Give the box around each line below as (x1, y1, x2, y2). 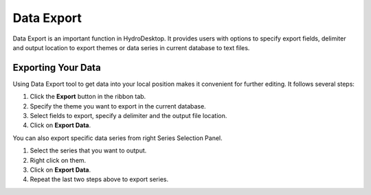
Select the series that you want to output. (30, 146, 147, 154)
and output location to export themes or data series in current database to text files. (12, 43, 250, 51)
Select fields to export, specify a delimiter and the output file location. (30, 112, 227, 120)
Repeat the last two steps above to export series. (30, 175, 168, 183)
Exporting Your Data (12, 62, 101, 73)
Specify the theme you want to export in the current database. (30, 102, 206, 110)
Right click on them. (30, 156, 87, 164)
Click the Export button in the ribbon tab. (30, 93, 146, 101)
